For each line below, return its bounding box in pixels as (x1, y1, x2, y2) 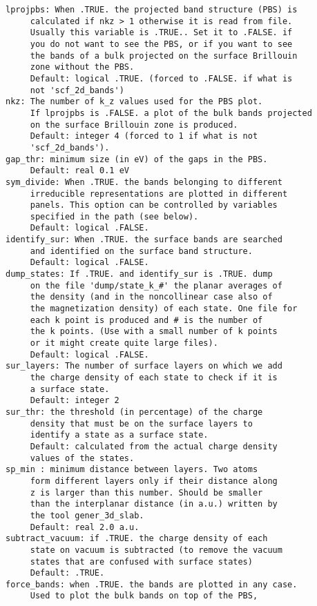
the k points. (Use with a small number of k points (30, 326, 278, 337)
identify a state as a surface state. (30, 430, 209, 440)
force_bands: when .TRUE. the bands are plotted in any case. (6, 579, 298, 589)
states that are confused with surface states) (30, 556, 253, 567)
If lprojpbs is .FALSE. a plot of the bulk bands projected (30, 108, 312, 118)
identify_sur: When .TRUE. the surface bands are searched (6, 235, 282, 245)
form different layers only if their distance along (30, 476, 278, 486)
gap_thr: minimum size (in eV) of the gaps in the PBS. (6, 154, 268, 164)
